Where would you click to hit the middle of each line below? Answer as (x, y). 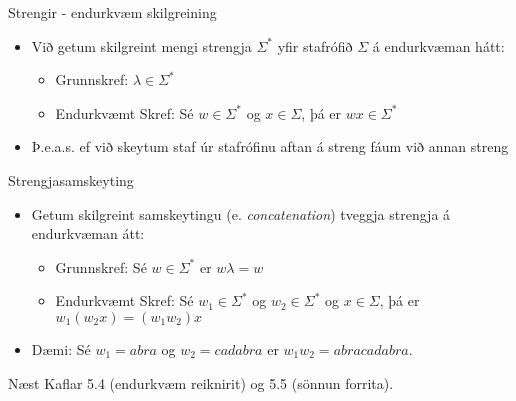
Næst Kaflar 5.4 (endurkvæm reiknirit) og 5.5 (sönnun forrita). (201, 382)
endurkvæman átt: (88, 233)
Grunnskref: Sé (101, 266)
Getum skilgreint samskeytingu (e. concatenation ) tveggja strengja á (241, 213)
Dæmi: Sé (61, 348)
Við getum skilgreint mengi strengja (141, 45)
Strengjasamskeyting (71, 179)
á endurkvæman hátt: (438, 45)
